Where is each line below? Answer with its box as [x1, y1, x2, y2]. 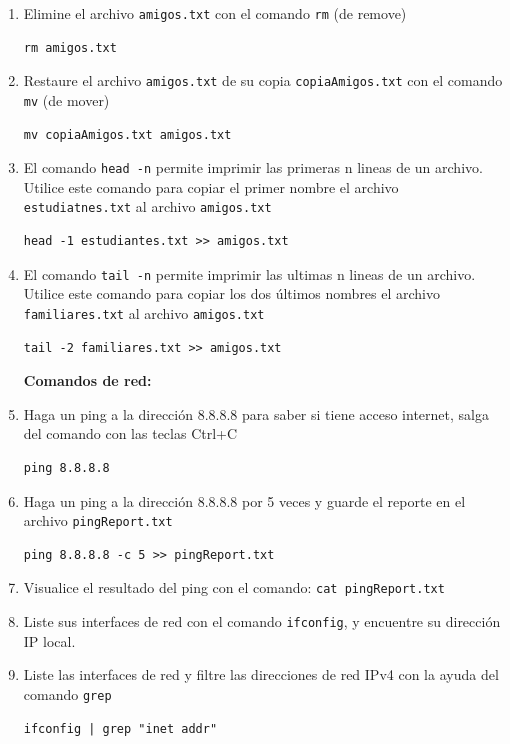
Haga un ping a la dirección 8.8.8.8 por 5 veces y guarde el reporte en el [23, 490, 466, 511]
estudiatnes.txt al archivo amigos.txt [23, 196, 272, 217]
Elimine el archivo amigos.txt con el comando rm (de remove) [23, 3, 407, 23]
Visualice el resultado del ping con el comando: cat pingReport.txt [23, 577, 445, 598]
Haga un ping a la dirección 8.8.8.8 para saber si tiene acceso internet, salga [23, 403, 489, 424]
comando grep [23, 683, 112, 704]
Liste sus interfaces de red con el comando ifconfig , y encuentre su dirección [23, 611, 501, 632]
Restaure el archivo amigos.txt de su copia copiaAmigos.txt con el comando [23, 70, 503, 91]
